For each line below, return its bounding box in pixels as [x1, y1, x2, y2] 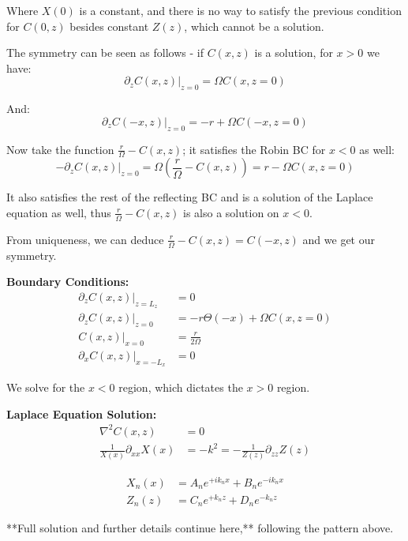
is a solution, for [254, 44, 333, 61]
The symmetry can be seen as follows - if [6, 44, 204, 61]
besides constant [69, 17, 149, 34]
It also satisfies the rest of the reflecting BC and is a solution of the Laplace [6, 189, 373, 205]
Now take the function [6, 141, 114, 157]
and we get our [302, 231, 376, 247]
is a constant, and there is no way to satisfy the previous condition [79, 2, 402, 18]
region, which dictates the [118, 378, 243, 395]
